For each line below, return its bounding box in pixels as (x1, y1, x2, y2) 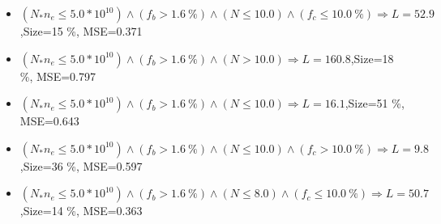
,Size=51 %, (345, 95, 405, 112)
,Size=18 (350, 49, 394, 66)
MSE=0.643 (19, 112, 79, 129)
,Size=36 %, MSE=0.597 (19, 157, 143, 174)
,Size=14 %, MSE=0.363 (19, 202, 143, 219)
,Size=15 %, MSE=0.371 (19, 23, 143, 39)
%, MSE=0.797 (19, 67, 96, 84)
